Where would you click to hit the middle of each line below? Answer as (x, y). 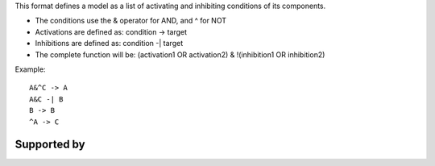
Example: (30, 69)
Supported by (50, 145)
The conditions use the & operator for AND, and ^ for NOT (131, 21)
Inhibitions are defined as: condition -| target (109, 44)
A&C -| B (46, 99)
